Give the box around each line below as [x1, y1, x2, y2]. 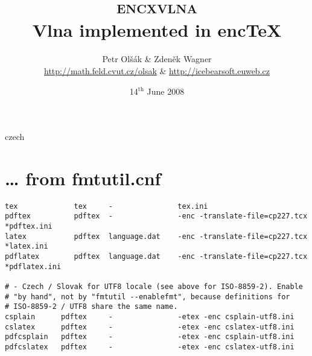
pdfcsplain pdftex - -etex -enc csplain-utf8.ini [5, 332, 294, 342]
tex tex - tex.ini [5, 202, 208, 211]
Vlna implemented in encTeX [32, 17, 282, 42]
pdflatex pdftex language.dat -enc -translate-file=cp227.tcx [5, 252, 308, 261]
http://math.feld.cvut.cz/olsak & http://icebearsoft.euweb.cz [44, 64, 270, 77]
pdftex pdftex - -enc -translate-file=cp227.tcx [5, 212, 308, 221]
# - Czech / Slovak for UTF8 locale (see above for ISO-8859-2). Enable [5, 282, 303, 291]
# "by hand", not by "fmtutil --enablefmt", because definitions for [5, 292, 290, 301]
